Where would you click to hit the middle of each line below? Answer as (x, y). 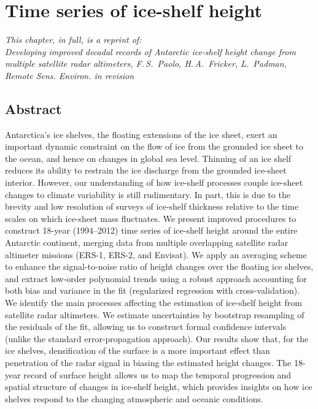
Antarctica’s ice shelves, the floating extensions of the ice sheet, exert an (141, 134)
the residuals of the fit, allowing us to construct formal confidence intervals (146, 327)
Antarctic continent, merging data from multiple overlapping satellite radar (147, 243)
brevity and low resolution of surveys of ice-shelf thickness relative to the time (152, 206)
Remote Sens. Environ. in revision (70, 75)
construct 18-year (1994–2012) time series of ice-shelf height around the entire (151, 230)
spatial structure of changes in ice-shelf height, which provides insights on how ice (159, 387)
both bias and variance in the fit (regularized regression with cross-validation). (153, 290)
